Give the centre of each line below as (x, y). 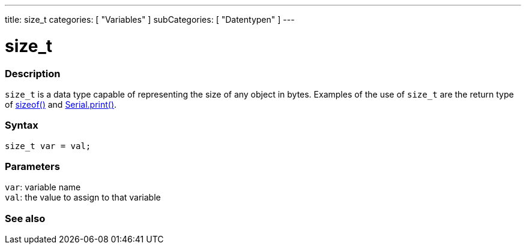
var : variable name (43, 187)
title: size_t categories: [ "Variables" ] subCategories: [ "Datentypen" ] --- (150, 19)
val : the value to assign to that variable (83, 198)
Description (33, 73)
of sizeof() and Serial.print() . (61, 104)
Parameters (32, 166)
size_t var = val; (48, 146)
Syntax (22, 125)
